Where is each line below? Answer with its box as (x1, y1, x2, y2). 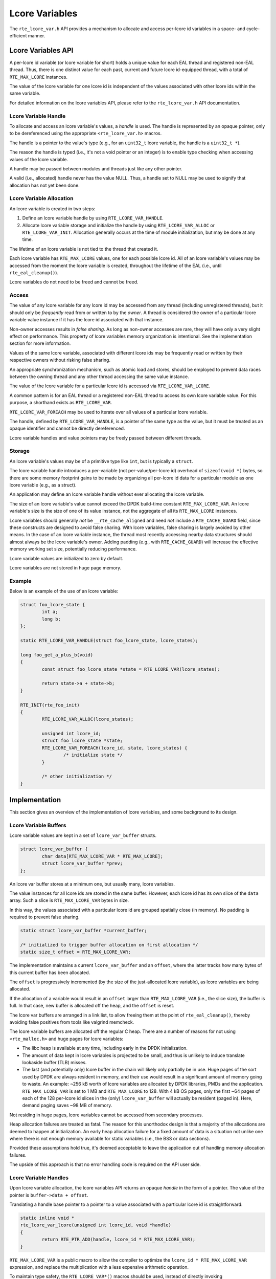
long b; (41, 616, 61, 622)
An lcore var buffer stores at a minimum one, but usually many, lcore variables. (9, 880, 175, 887)
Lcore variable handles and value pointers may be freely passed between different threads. (9, 435, 202, 441)
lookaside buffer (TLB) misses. (22, 1060, 87, 1065)
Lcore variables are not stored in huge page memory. (9, 564, 122, 570)
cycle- (246, 26, 260, 32)
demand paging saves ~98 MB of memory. (22, 1102, 112, 1109)
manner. (28, 32, 45, 38)
